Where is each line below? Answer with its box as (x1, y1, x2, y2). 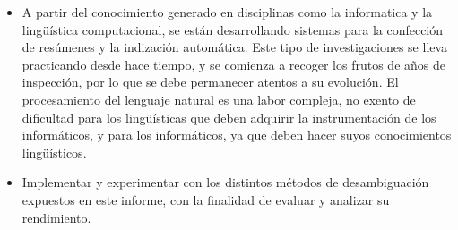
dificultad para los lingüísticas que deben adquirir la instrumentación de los (22, 107, 436, 126)
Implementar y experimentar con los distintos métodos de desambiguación (22, 173, 429, 192)
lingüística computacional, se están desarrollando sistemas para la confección (22, 20, 444, 38)
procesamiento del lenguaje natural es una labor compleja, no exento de (22, 89, 416, 108)
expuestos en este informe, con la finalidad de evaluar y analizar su (22, 190, 390, 209)
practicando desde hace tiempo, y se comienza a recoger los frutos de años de (22, 55, 445, 73)
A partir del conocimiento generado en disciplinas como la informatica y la (22, 3, 433, 21)
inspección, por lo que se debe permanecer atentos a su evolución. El (22, 72, 399, 91)
